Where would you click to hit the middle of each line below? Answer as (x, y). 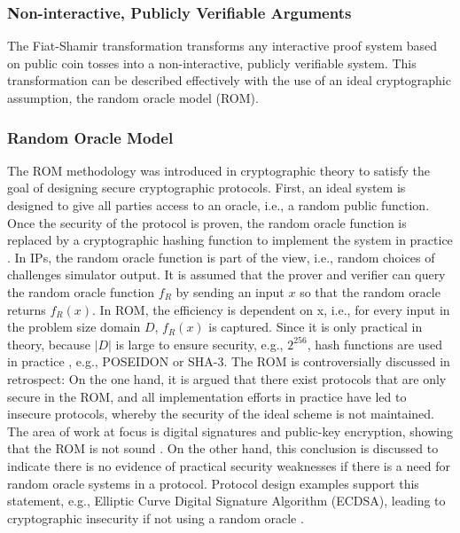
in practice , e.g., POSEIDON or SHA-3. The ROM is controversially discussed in (229, 361)
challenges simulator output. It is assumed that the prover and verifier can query (226, 274)
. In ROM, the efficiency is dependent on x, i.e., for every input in (271, 309)
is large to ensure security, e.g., (199, 344)
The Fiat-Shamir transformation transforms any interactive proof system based (222, 46)
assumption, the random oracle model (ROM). (133, 98)
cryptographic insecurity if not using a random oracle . (156, 517)
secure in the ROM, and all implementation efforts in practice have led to (207, 396)
